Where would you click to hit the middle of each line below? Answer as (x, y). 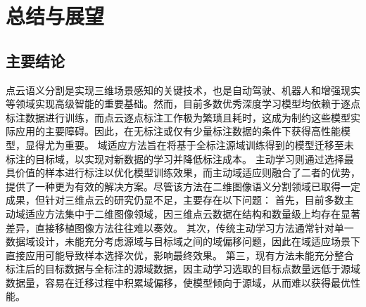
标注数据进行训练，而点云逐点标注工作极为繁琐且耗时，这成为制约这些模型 (178, 117)
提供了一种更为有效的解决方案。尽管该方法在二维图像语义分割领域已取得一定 (183, 186)
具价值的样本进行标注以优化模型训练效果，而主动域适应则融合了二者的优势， (183, 172)
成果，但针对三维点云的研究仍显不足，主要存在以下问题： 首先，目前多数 (175, 200)
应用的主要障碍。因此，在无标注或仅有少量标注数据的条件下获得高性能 (178, 131)
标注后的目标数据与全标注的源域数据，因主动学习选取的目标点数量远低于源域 (183, 269)
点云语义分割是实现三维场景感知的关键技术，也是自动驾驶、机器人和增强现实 (183, 90)
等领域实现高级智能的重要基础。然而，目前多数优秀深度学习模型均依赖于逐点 (183, 104)
